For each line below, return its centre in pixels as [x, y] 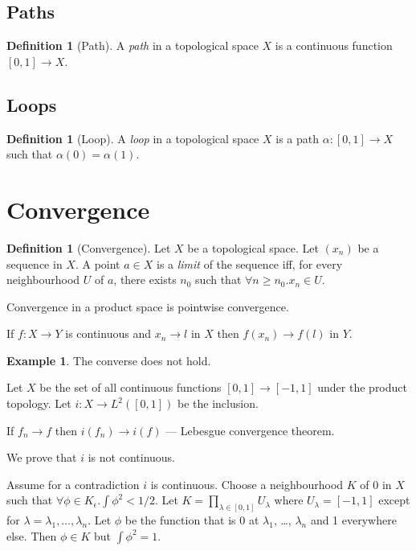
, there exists [145, 280]
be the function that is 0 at [192, 520]
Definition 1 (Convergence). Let [89, 247]
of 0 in [376, 484]
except [394, 500]
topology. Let [39, 403]
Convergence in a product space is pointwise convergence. [148, 306]
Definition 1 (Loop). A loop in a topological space [133, 138]
